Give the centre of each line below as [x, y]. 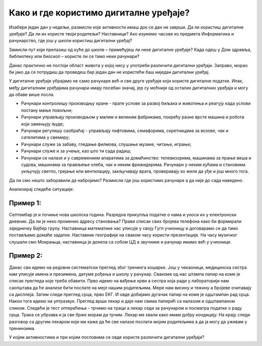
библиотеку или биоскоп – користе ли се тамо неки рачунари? [74, 56]
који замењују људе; [42, 124]
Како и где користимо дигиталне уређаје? [99, 13]
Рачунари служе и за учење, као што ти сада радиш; [76, 151]
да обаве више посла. [32, 95]
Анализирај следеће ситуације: [41, 189]
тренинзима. [22, 329]
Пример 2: [26, 255]
